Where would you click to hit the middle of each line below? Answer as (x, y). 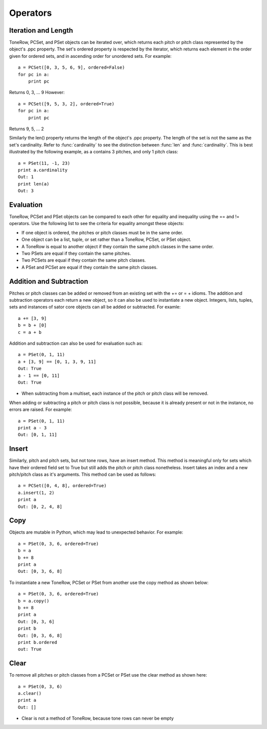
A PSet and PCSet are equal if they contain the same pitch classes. (89, 267)
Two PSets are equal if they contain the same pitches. (76, 253)
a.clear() (30, 693)
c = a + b (30, 332)
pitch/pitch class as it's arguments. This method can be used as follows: (83, 474)
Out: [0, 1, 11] (38, 435)
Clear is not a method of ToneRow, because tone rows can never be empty (98, 718)
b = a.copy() (34, 601)
